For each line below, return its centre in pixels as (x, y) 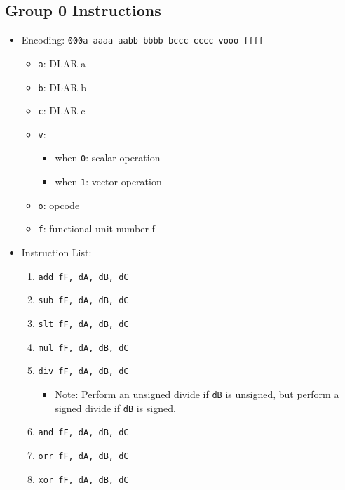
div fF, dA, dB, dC (83, 372)
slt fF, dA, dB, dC (83, 325)
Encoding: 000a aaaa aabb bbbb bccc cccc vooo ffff (142, 40)
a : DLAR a (62, 63)
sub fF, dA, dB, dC (83, 301)
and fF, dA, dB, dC (83, 433)
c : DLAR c (62, 111)
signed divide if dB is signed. (115, 408)
